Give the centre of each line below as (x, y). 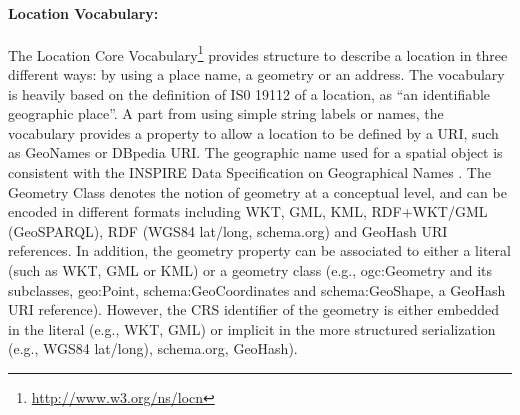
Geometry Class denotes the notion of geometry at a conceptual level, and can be (257, 191)
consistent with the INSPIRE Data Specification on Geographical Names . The (249, 172)
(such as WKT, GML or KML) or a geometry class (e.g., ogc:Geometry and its (250, 269)
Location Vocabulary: (83, 12)
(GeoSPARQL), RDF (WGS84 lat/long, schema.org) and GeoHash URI (228, 230)
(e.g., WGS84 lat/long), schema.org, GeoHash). (153, 348)
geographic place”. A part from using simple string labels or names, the (226, 113)
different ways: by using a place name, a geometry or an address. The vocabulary (256, 74)
